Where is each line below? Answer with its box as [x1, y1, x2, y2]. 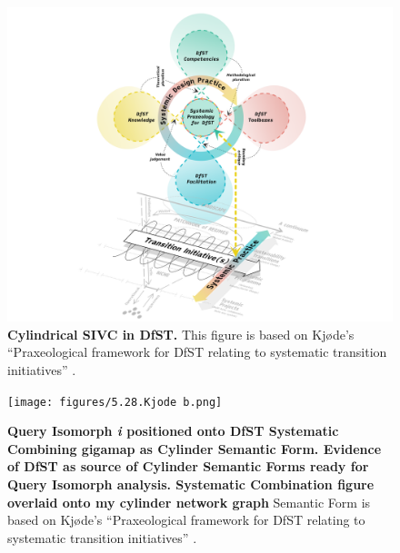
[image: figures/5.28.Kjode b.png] [7, 395, 223, 409]
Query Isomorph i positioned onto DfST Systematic [7, 421, 339, 440]
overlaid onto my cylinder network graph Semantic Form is [7, 492, 371, 511]
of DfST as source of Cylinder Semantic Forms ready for [7, 457, 369, 476]
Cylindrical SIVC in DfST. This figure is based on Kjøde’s [7, 324, 355, 343]
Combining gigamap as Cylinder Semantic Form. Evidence [7, 439, 382, 458]
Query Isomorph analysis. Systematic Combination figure [7, 474, 375, 493]
